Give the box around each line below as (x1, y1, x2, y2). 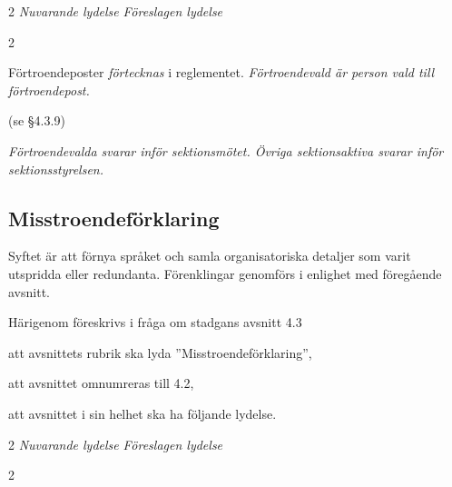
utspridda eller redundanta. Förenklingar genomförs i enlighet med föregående (8, 263, 442, 283)
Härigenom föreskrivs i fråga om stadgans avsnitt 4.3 (8, 313, 302, 332)
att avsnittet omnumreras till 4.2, (8, 373, 194, 393)
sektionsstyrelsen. (8, 159, 104, 178)
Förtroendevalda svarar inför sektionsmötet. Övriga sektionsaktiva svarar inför (8, 141, 444, 160)
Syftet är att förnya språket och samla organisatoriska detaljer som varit (8, 246, 411, 265)
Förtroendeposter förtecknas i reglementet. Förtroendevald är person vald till (8, 63, 435, 82)
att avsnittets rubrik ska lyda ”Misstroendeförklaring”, (8, 343, 312, 362)
